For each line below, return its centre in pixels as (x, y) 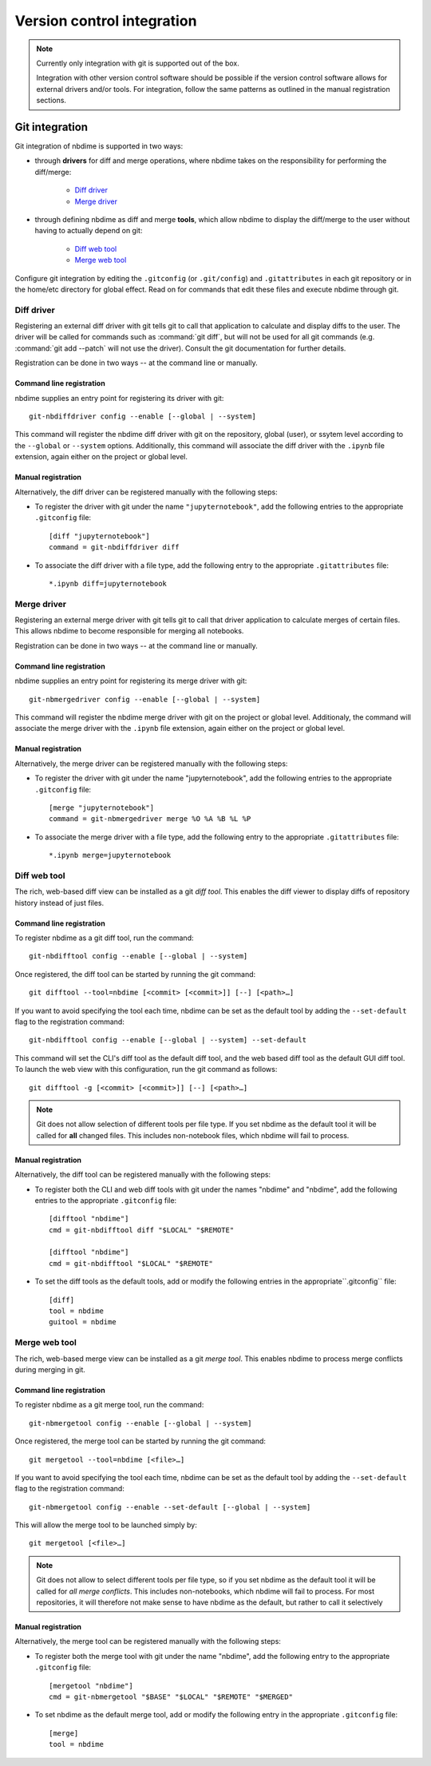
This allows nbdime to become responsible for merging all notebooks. (129, 631)
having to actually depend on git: (89, 231)
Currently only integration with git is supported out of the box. (138, 63)
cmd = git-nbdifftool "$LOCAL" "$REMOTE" (131, 1263)
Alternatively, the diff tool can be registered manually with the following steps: (143, 1175)
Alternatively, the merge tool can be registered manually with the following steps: (148, 1641)
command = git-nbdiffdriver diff (114, 548)
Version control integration (106, 21)
